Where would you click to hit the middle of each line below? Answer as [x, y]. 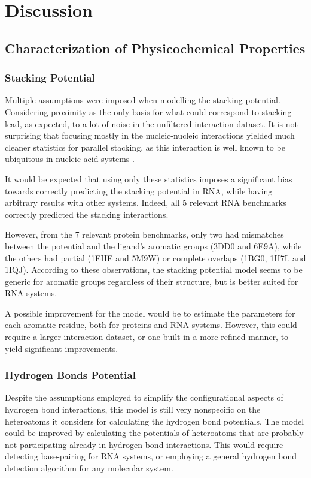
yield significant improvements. [62, 348]
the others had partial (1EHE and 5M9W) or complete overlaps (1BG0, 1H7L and [155, 258]
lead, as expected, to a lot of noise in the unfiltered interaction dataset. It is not [151, 123]
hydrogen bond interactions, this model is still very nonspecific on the [133, 409]
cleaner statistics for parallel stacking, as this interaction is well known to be [145, 147]
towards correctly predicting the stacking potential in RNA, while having [139, 190]
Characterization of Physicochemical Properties [155, 48]
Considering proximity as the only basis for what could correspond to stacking [148, 111]
